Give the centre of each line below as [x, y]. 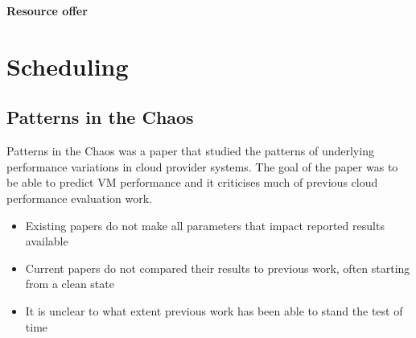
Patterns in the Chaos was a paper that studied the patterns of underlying [190, 151]
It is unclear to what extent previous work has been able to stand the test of [214, 310]
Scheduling [68, 66]
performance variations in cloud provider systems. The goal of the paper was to [202, 166]
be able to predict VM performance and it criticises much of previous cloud [192, 182]
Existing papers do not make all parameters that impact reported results [205, 225]
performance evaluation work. [79, 198]
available [47, 241]
